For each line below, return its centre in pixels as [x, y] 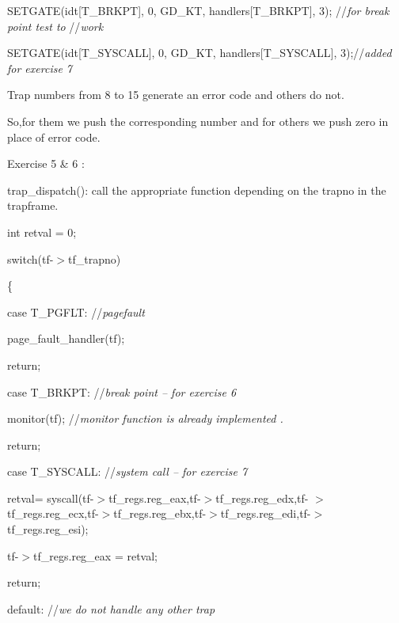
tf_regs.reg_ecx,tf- [53, 513]
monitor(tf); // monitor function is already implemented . [145, 418]
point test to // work [55, 26]
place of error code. [54, 137]
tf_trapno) [95, 258]
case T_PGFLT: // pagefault [76, 311]
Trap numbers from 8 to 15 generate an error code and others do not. [176, 95]
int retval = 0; [42, 232]
